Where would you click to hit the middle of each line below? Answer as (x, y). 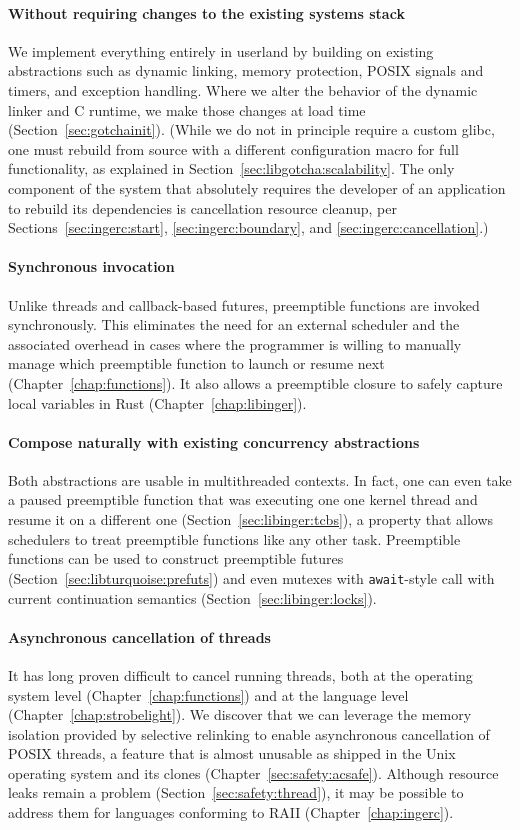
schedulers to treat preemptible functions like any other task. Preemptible (234, 538)
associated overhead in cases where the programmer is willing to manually (235, 343)
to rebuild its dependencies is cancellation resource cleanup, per (202, 207)
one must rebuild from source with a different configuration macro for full (233, 148)
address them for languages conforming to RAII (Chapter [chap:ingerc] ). (231, 812)
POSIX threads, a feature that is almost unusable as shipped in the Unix (232, 753)
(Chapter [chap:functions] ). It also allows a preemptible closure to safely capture (255, 382)
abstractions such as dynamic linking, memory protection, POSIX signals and (246, 70)
